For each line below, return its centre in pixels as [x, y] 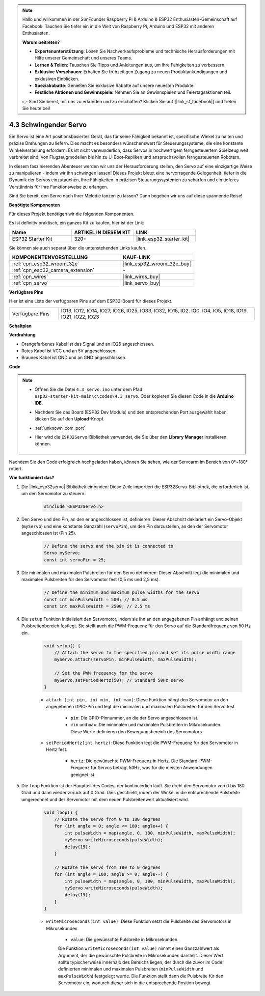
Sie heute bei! [36, 109]
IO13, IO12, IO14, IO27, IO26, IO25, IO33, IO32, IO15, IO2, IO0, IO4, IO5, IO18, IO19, [155, 310]
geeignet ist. [83, 775]
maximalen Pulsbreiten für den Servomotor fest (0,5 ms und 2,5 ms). [91, 580]
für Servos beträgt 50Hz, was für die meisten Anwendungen [152, 768]
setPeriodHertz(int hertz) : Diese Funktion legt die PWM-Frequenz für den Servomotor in [142, 743]
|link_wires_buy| [142, 277]
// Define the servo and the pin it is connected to [109, 546]
